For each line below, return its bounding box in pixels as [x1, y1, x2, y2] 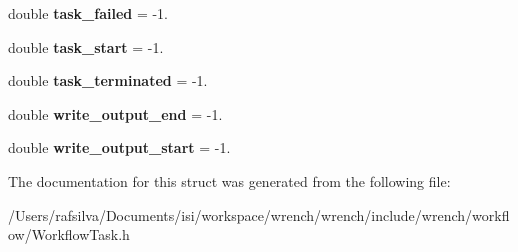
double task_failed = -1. [8, 3, 169, 23]
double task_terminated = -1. [8, 70, 208, 91]
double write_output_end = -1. [8, 103, 223, 124]
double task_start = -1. [8, 36, 164, 57]
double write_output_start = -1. [8, 137, 231, 158]
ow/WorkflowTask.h [8, 224, 130, 245]
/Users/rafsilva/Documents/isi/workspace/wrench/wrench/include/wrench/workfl [8, 204, 510, 225]
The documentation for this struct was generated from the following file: [8, 170, 451, 191]
